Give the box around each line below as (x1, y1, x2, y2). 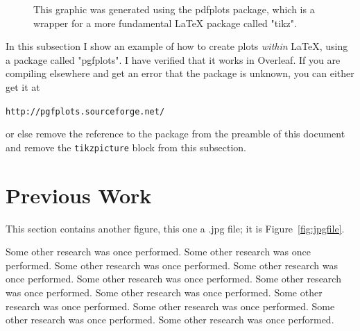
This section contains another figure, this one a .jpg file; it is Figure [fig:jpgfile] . (6, 221, 345, 235)
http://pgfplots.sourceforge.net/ (6, 106, 165, 117)
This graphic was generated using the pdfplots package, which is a (33, 2, 315, 16)
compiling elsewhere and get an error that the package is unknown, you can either (6, 66, 354, 80)
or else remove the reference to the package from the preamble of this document (6, 126, 345, 141)
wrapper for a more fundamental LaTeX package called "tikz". (33, 15, 297, 30)
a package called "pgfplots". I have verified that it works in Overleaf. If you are (6, 52, 341, 67)
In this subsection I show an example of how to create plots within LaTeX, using (6, 39, 348, 53)
